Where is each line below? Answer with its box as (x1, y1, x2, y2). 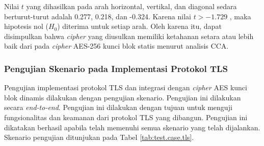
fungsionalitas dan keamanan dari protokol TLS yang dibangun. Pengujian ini (4, 112, 248, 122)
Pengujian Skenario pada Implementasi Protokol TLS (4, 62, 228, 75)
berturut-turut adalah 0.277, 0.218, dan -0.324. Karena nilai (4, 11, 191, 21)
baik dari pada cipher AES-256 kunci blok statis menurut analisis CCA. (4, 41, 229, 51)
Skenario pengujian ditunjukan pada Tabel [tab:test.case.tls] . (4, 132, 194, 142)
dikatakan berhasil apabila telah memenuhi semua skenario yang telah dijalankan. (4, 122, 260, 132)
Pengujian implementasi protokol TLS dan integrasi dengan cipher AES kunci (4, 82, 247, 93)
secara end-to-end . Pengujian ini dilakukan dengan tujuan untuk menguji (4, 102, 232, 113)
